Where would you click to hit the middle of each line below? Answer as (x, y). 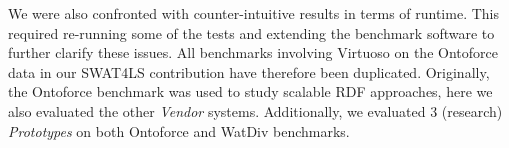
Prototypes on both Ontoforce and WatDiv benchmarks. (179, 130)
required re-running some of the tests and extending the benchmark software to (251, 32)
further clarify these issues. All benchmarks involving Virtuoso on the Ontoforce (253, 52)
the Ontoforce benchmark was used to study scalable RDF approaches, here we (250, 91)
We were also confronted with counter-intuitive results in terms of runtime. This (253, 13)
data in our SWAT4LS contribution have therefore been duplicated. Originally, (249, 71)
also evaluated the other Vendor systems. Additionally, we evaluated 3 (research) (255, 110)
